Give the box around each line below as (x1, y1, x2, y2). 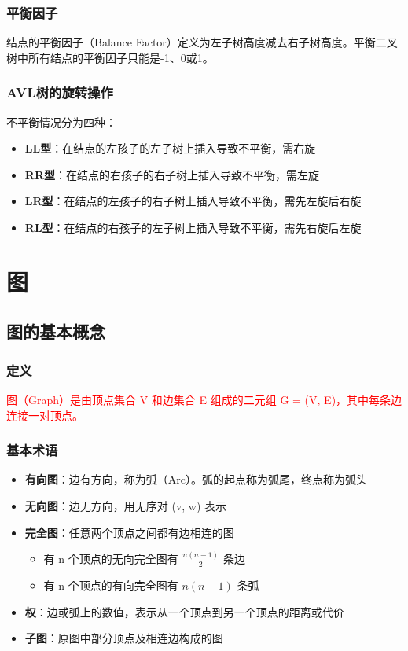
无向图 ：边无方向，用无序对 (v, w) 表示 (24, 497, 227, 513)
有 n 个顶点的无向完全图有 (43, 550, 178, 567)
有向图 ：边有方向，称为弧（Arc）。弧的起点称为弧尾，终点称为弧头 (24, 471, 367, 487)
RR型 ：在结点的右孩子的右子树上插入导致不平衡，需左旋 (24, 166, 319, 182)
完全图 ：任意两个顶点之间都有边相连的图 (24, 524, 234, 540)
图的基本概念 (6, 319, 105, 344)
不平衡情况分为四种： (6, 113, 116, 130)
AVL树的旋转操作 (6, 83, 113, 102)
